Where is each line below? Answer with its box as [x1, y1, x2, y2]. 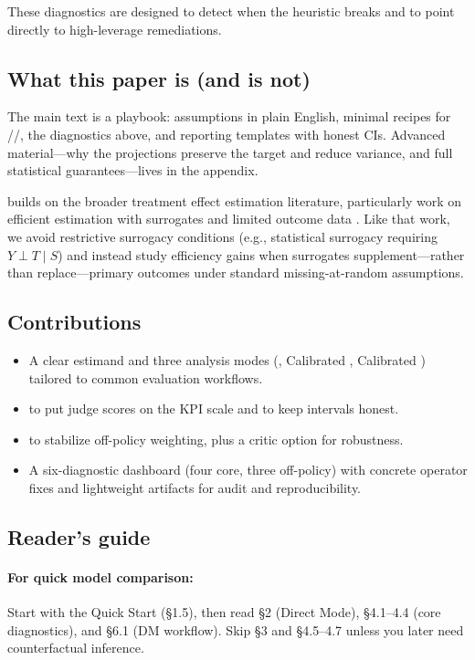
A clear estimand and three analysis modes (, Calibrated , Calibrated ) [28, 350, 426, 369]
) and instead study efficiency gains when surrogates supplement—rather [58, 245, 465, 264]
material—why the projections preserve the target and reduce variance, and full [7, 142, 453, 162]
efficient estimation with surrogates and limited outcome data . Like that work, [7, 209, 450, 228]
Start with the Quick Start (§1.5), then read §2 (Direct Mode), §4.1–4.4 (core [7, 602, 441, 622]
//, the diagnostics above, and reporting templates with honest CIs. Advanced [7, 124, 446, 143]
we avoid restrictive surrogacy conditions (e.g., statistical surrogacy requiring [7, 226, 438, 246]
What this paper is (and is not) [7, 64, 311, 92]
